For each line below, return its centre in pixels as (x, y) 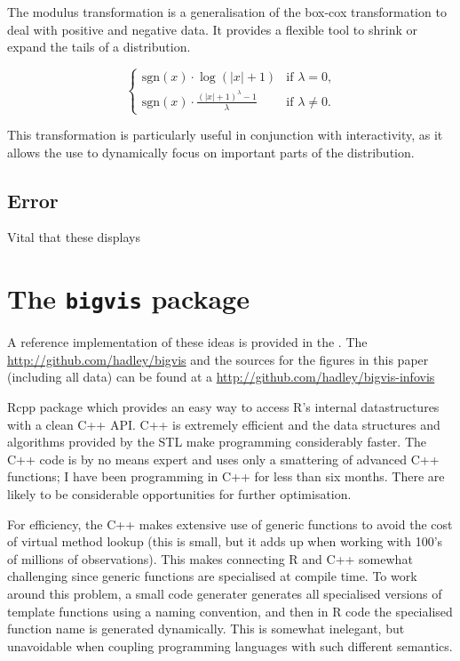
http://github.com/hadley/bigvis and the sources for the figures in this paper (218, 359)
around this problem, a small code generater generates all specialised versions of (225, 594)
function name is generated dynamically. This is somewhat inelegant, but (206, 629)
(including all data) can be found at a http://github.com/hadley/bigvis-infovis (221, 377)
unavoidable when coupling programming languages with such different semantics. (230, 645)
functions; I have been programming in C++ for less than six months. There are (226, 476)
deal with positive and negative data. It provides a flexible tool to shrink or (212, 29)
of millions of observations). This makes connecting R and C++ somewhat (210, 558)
